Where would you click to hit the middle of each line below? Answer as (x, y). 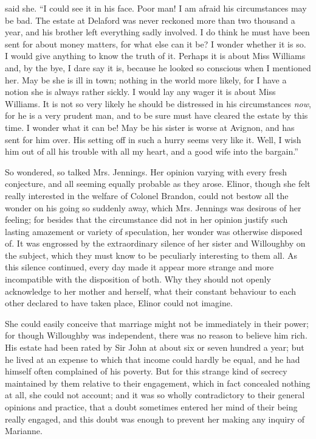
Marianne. (24, 431)
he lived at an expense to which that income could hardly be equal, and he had (153, 359)
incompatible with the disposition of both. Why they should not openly (138, 279)
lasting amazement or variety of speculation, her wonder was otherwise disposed (154, 231)
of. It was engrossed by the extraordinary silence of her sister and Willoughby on (155, 243)
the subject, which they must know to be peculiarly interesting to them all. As (151, 255)
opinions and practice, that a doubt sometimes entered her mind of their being (151, 407)
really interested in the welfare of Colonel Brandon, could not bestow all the (147, 195)
